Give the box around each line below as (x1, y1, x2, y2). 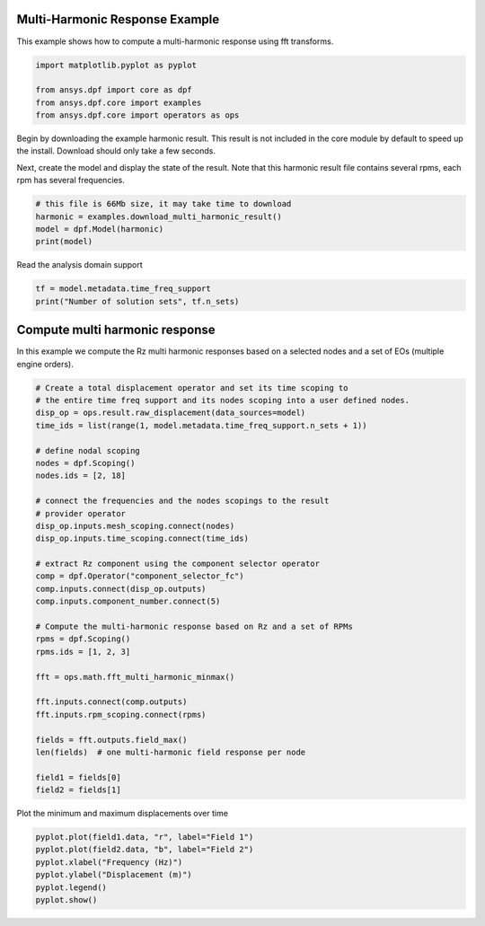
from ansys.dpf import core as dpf (35, 85, 192, 95)
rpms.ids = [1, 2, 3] (35, 647, 131, 657)
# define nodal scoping (35, 445, 141, 455)
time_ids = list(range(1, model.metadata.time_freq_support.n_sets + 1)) (35, 420, 367, 430)
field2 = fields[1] (35, 785, 121, 795)
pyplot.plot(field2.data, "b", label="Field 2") (35, 844, 254, 855)
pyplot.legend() (35, 882, 108, 893)
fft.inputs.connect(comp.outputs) (35, 697, 188, 707)
